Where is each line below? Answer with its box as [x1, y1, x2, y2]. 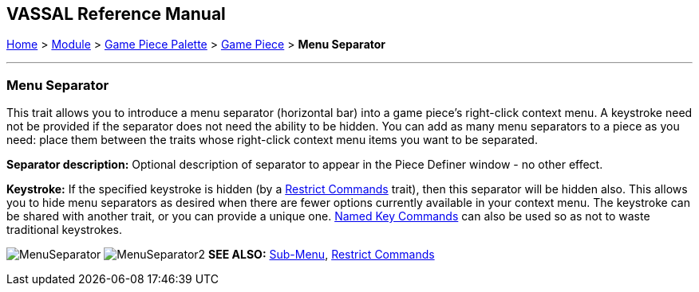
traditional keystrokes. [6, 223, 122, 237]
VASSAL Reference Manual [6, 4, 226, 24]
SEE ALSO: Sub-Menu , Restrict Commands [208, 247, 435, 262]
